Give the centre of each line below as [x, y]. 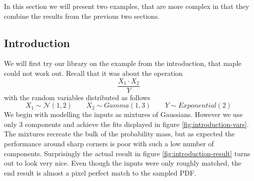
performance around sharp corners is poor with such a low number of [109, 144]
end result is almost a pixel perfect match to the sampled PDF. [100, 172]
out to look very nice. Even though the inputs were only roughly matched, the [123, 163]
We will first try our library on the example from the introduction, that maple [123, 63]
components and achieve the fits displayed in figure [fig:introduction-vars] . [137, 124]
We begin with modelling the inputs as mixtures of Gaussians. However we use [124, 114]
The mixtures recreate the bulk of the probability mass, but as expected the [119, 134]
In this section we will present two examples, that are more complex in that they [127, 6]
